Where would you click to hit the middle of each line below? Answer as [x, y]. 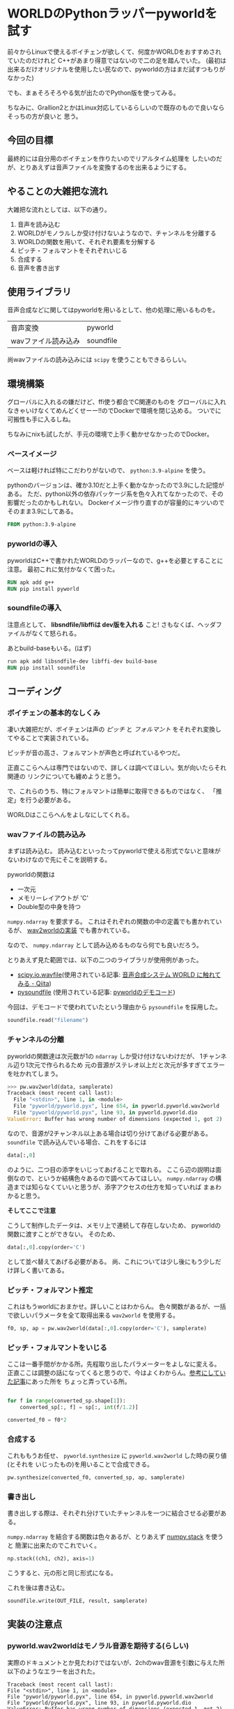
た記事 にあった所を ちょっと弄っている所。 [69, 1382]
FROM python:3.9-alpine [42, 525]
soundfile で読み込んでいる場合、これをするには [77, 1142]
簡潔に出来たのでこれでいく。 [58, 1546]
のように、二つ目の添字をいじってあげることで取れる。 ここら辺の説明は [111, 1169]
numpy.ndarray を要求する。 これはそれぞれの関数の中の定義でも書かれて [111, 921]
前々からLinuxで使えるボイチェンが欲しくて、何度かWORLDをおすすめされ [114, 52]
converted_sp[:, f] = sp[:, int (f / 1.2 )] [79, 1407]
